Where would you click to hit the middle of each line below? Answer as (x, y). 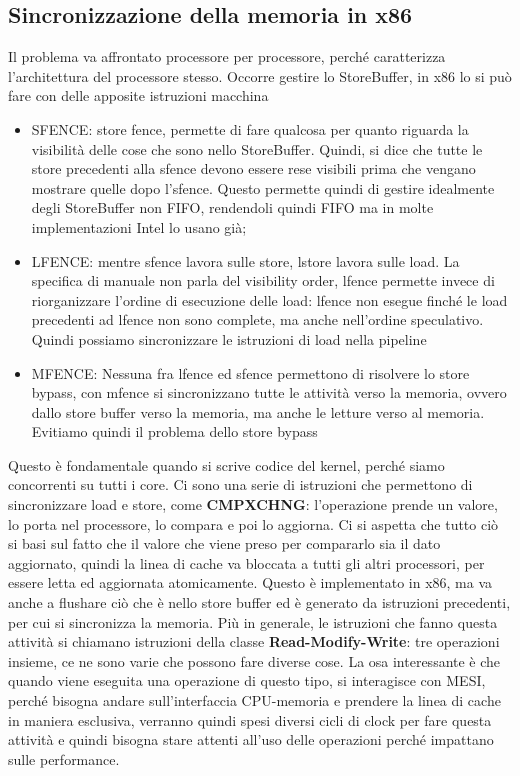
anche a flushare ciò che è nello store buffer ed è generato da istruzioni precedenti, (259, 602)
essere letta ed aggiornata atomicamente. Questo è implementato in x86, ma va (250, 582)
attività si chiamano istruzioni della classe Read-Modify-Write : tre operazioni (254, 641)
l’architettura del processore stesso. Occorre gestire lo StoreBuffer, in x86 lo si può (260, 75)
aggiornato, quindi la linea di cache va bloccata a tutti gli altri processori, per (246, 562)
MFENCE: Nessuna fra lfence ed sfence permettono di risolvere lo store (250, 372)
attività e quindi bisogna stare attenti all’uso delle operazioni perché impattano (251, 739)
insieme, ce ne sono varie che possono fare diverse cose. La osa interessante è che (254, 660)
